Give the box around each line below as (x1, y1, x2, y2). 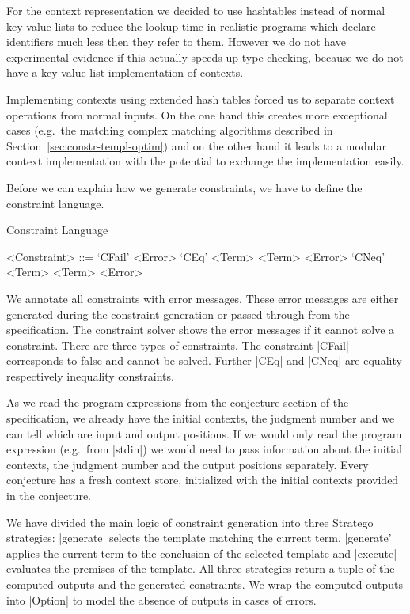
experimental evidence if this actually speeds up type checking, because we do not (6, 48, 404, 65)
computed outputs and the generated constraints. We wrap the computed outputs (6, 576, 403, 592)
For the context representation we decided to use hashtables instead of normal (6, 2, 385, 18)
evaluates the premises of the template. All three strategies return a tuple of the (6, 560, 395, 577)
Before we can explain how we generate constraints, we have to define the (6, 179, 363, 195)
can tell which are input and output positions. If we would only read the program (6, 425, 402, 442)
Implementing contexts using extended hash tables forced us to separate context (6, 90, 395, 107)
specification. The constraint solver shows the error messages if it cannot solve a (6, 321, 395, 338)
